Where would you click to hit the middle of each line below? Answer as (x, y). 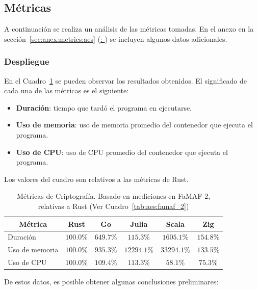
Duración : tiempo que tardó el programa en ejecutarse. (104, 107)
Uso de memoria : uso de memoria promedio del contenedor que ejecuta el (134, 125)
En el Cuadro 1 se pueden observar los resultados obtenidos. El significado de (125, 80)
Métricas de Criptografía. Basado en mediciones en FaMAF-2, (114, 196)
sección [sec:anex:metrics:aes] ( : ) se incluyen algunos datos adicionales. (116, 38)
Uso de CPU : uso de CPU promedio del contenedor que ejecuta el (122, 152)
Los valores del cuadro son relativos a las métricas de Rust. (96, 179)
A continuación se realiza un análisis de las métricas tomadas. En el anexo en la (129, 29)
